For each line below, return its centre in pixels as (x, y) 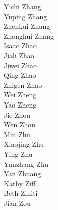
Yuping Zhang (26, 16)
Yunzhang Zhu (26, 164)
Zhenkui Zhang (27, 26)
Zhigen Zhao (23, 85)
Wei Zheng (20, 95)
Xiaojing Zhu (24, 144)
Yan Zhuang (23, 174)
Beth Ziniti (21, 193)
